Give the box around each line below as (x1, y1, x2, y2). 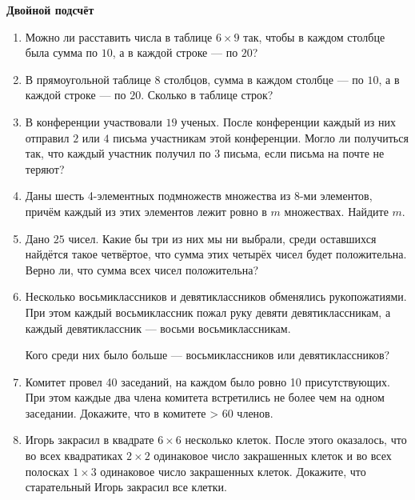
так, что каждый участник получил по (25, 145, 211, 162)
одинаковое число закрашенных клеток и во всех (154, 447, 392, 464)
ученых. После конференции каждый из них (181, 113, 396, 130)
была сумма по (25, 44, 98, 61)
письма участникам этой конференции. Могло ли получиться (113, 129, 409, 146)
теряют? (25, 160, 65, 177)
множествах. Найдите (284, 202, 389, 219)
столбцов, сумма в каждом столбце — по (164, 70, 364, 87)
